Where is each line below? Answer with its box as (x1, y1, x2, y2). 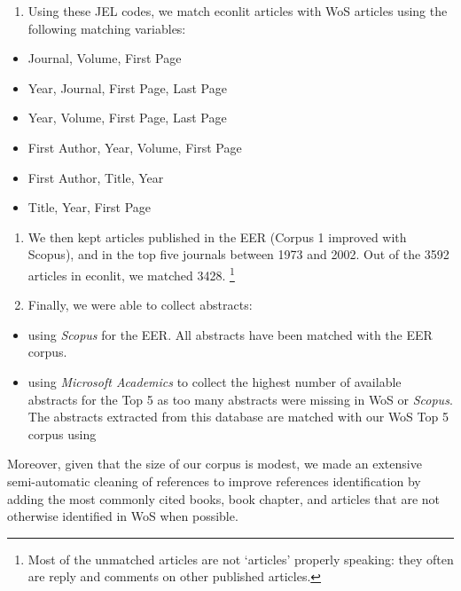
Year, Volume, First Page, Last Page (27, 108, 227, 127)
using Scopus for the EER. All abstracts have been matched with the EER (27, 325, 433, 343)
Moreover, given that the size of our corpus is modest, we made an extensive (7, 454, 422, 473)
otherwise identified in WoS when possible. (7, 507, 238, 525)
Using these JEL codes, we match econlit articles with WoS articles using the (27, 2, 448, 20)
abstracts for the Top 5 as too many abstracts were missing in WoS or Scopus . (27, 390, 453, 408)
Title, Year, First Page (27, 198, 152, 217)
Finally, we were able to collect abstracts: (27, 295, 253, 314)
